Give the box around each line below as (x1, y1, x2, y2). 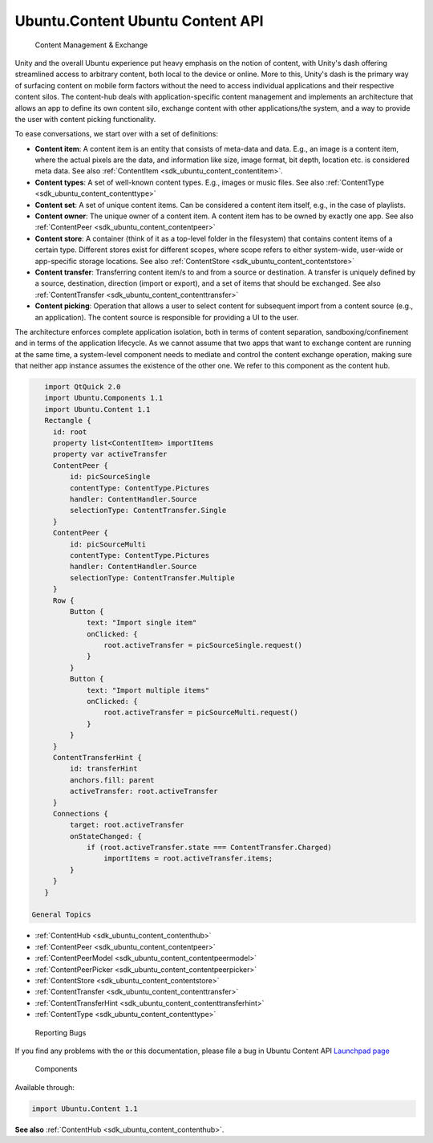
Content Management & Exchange (34, 40, 148, 50)
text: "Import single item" (87, 618, 197, 628)
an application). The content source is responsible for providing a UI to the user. (34, 312, 299, 322)
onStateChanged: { (69, 832, 142, 840)
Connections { (52, 809, 108, 818)
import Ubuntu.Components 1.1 (44, 393, 164, 403)
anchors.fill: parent (69, 775, 156, 784)
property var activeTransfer (52, 449, 168, 459)
